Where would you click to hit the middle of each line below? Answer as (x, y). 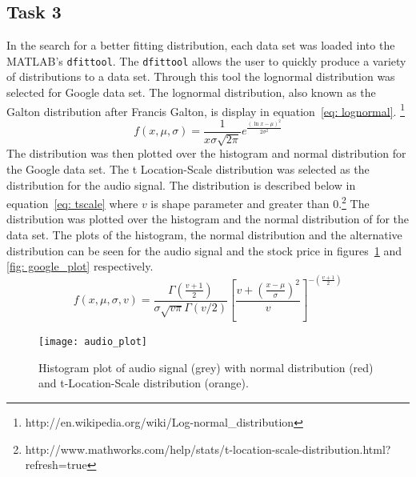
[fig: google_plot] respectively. (80, 266)
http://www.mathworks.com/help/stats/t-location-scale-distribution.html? (208, 449)
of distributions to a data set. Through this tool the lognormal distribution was (201, 76)
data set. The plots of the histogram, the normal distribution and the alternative (204, 234)
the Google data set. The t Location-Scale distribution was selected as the (188, 168)
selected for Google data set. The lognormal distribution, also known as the (191, 92)
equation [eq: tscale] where (72, 203)
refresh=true (56, 465)
